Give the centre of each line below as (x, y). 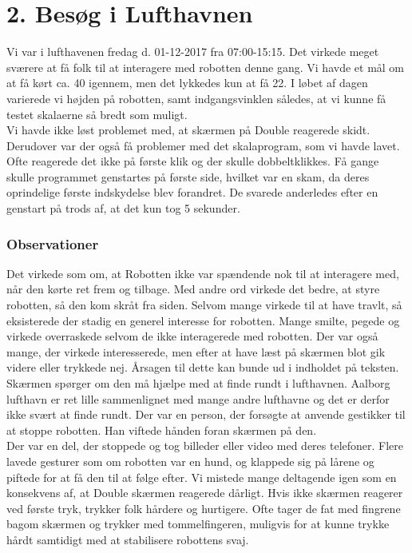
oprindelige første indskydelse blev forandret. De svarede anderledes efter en (192, 192)
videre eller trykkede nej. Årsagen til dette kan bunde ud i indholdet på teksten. (203, 367)
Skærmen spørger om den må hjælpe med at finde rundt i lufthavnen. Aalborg (198, 383)
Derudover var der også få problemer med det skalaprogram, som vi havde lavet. (203, 145)
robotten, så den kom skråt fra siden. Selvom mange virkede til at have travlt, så (204, 305)
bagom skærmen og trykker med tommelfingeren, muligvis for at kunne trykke (198, 524)
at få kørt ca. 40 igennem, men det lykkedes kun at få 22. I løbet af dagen (187, 83)
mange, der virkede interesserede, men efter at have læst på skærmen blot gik (196, 351)
